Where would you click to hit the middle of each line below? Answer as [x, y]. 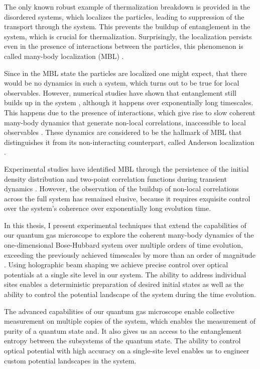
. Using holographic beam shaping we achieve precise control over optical [116, 265]
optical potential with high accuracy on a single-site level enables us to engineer [127, 350]
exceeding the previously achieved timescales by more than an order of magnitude [130, 254]
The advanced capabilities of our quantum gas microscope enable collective [119, 311]
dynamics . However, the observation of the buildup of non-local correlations [121, 189]
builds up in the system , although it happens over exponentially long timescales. [129, 102]
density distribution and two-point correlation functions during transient [115, 178]
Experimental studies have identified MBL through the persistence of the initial [126, 168]
